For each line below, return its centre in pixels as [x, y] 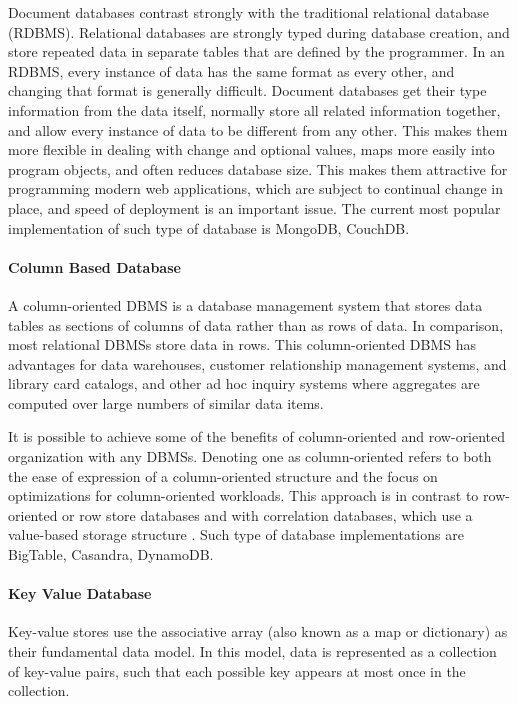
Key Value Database [80, 593]
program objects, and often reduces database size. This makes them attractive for [258, 168]
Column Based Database [94, 266]
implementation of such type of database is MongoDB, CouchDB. [209, 227]
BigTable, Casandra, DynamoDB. [111, 554]
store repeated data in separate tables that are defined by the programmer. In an [256, 51]
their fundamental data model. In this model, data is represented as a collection [252, 651]
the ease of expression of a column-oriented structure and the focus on [223, 475]
